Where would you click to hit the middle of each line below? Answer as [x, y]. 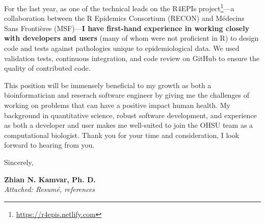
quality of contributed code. [47, 68]
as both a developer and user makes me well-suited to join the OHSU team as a [129, 125]
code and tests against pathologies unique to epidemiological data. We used [122, 48]
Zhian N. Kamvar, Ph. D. [50, 179]
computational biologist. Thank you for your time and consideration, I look [122, 135]
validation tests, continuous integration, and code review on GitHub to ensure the [132, 58]
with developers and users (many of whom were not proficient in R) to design [131, 38]
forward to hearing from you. [49, 145]
